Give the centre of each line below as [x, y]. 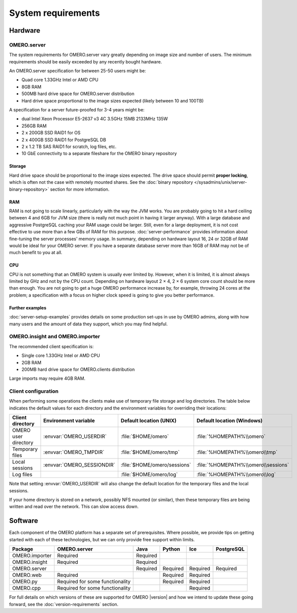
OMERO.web [27, 575]
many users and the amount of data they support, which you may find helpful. [88, 324]
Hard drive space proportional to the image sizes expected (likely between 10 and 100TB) [113, 101]
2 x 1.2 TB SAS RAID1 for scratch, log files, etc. [69, 147]
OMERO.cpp [26, 588]
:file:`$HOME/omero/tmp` [150, 452]
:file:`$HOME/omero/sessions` [156, 465]
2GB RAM [31, 362]
